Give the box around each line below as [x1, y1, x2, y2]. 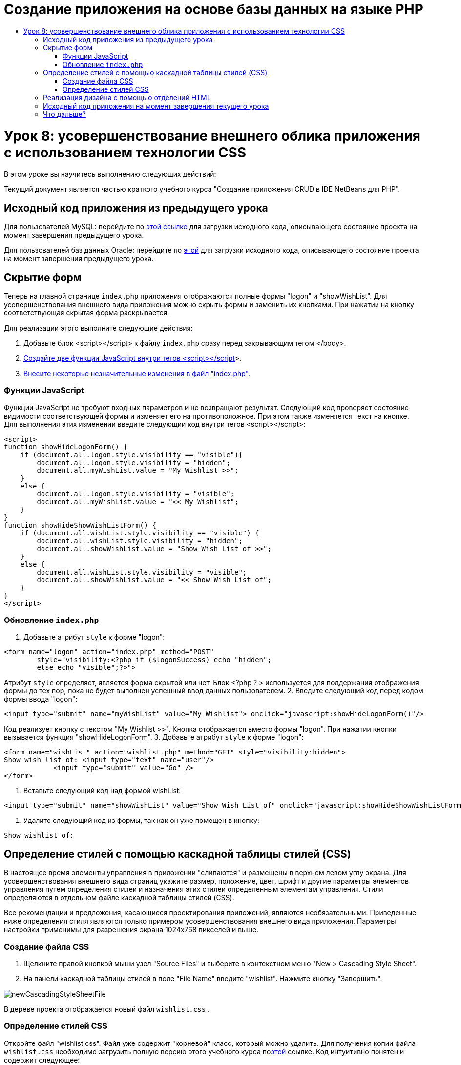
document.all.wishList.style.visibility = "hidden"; [37, 536, 243, 545]
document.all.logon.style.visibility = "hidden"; [37, 458, 230, 466]
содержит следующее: [4, 1055, 80, 1064]
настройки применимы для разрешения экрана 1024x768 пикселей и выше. [4, 925, 259, 934]
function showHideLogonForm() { [4, 443, 127, 451]
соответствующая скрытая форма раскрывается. [4, 308, 169, 317]
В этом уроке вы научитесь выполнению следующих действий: [4, 170, 216, 178]
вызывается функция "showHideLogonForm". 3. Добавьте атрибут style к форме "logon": [4, 733, 304, 742]
